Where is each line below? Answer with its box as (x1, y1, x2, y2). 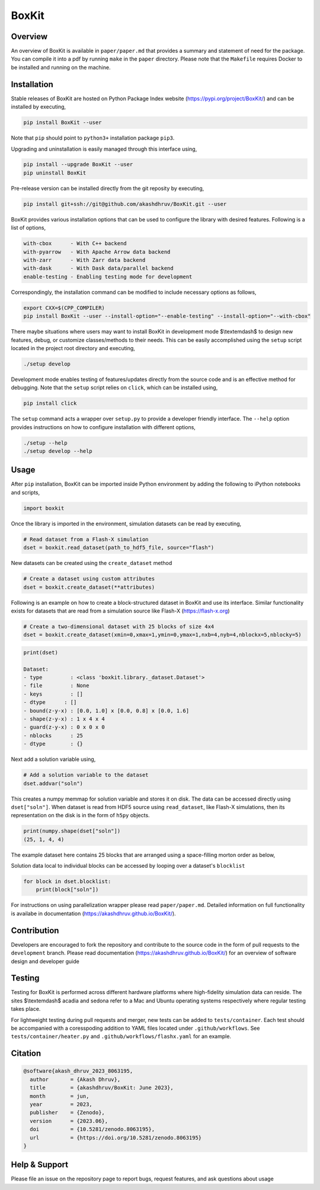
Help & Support (11, 1160, 69, 1170)
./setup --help (23, 439, 68, 446)
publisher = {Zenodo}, (30, 1109, 105, 1116)
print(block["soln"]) (36, 886, 99, 893)
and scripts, (11, 488, 40, 496)
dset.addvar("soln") (23, 780, 83, 786)
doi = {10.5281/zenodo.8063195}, (30, 1126, 155, 1133)
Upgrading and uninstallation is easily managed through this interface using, (11, 145, 197, 153)
